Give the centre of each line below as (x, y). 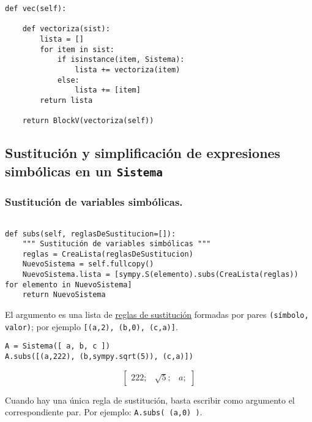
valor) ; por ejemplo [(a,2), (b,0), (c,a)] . (91, 326)
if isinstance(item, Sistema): (121, 60)
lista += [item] (108, 90)
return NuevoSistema (64, 295)
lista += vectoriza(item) (128, 70)
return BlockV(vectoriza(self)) (88, 121)
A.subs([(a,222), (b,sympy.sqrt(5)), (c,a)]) (99, 357)
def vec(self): (36, 9)
